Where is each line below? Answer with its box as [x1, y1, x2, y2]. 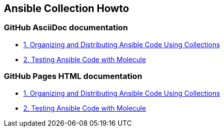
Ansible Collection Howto [4, 2, 129, 14]
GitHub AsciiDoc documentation [4, 23, 128, 33]
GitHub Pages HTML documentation [4, 71, 143, 81]
